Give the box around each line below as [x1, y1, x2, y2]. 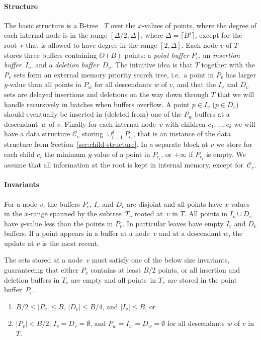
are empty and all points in [71, 274, 156, 285]
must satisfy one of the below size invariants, [92, 254, 230, 265]
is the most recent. [42, 237, 99, 248]
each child [4, 149, 35, 159]
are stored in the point [167, 274, 237, 285]
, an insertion [198, 49, 240, 60]
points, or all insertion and [158, 265, 240, 275]
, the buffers [43, 198, 80, 209]
